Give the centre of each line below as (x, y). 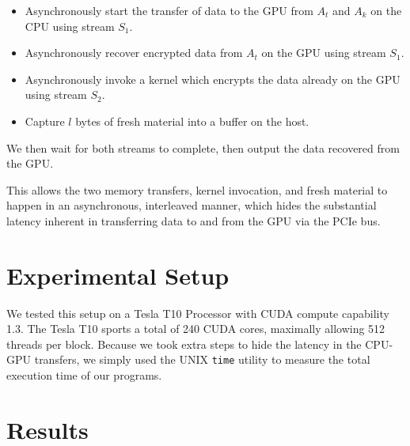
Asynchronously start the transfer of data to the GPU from (169, 10)
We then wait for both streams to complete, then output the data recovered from (203, 147)
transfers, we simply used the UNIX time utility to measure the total (202, 359)
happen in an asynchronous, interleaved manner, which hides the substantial (192, 205)
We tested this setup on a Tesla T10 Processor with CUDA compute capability (198, 313)
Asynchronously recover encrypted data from (134, 53)
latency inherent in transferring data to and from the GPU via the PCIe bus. (194, 220)
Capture (45, 121)
